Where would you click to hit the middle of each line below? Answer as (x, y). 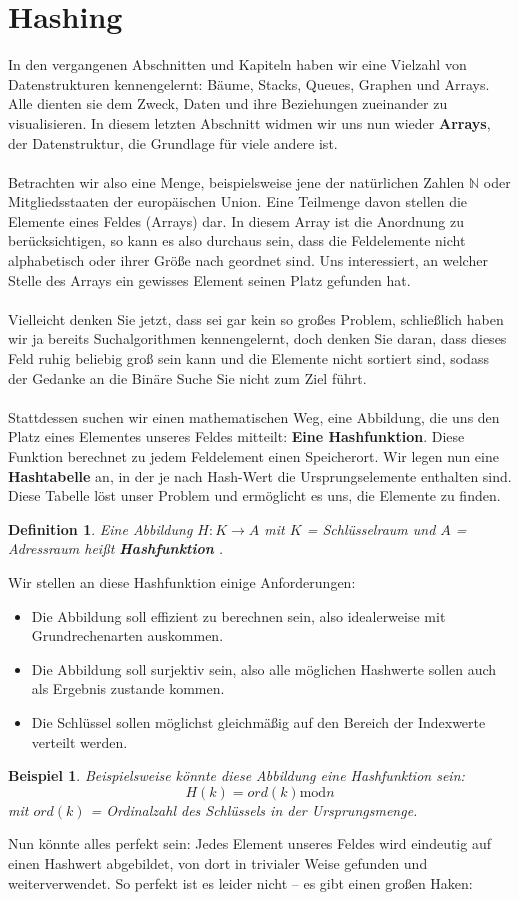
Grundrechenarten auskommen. (127, 635)
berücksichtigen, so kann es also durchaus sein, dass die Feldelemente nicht (237, 240)
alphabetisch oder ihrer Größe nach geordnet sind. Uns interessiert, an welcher (248, 260)
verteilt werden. (79, 741)
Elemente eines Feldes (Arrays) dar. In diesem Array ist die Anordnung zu (236, 220)
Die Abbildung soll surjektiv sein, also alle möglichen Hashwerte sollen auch (264, 668)
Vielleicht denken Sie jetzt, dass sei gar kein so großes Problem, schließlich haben (256, 318)
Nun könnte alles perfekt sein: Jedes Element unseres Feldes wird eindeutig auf (249, 843)
